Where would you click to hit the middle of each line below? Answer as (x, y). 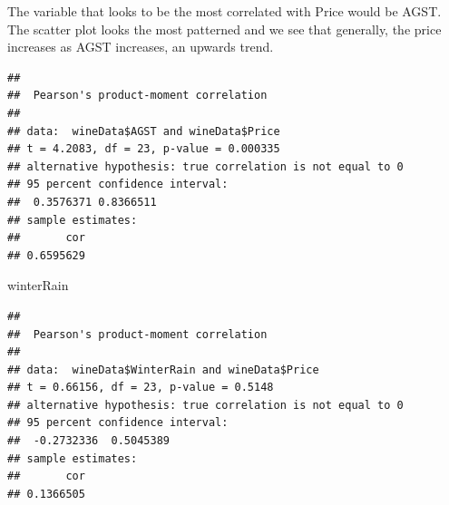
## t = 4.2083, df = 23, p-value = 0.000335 (144, 149)
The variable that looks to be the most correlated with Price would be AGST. (224, 11)
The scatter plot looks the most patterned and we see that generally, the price (224, 29)
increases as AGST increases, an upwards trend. (141, 47)
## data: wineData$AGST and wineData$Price (144, 131)
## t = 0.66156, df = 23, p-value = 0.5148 (141, 388)
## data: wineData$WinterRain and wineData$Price (163, 369)
